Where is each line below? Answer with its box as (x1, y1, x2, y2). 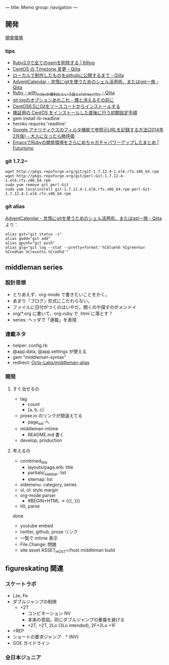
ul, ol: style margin (20, 487, 59, 493)
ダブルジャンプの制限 (12, 598, 57, 604)
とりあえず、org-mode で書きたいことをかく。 (12, 292, 110, 298)
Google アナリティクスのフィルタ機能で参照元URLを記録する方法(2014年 (12, 127, 164, 133)
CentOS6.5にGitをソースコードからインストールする (12, 103, 121, 109)
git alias (5, 203, 25, 210)
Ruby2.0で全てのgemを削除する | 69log (12, 60, 95, 66)
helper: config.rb (12, 343, 48, 349)
